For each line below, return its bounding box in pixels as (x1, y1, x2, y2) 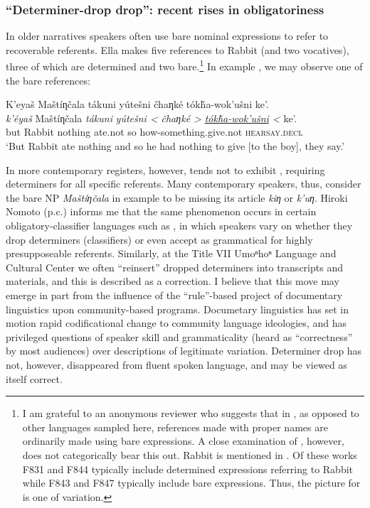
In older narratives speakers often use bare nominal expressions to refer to (6, 28, 329, 43)
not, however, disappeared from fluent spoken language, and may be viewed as (6, 357, 347, 372)
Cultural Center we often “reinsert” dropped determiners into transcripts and (6, 259, 343, 274)
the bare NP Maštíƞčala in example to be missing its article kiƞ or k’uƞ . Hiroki (6, 190, 348, 205)
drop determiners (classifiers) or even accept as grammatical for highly (6, 232, 313, 247)
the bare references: (6, 72, 90, 87)
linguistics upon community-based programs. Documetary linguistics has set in (6, 301, 349, 316)
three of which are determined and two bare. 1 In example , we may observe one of (6, 57, 363, 74)
